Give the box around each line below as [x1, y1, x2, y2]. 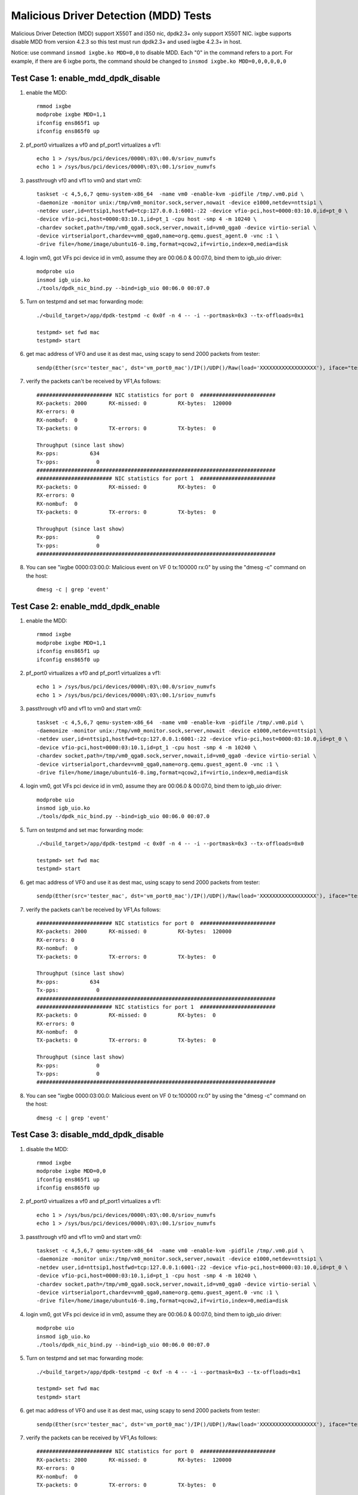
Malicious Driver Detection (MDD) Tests [11, 9, 212, 22]
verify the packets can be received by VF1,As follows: [26, 1434, 158, 1441]
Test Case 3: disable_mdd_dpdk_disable [11, 1130, 164, 1140]
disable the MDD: [26, 1145, 69, 1152]
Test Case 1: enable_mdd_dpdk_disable [11, 73, 161, 83]
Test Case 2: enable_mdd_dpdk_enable [11, 601, 161, 611]
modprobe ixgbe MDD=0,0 [36, 1168, 106, 1174]
